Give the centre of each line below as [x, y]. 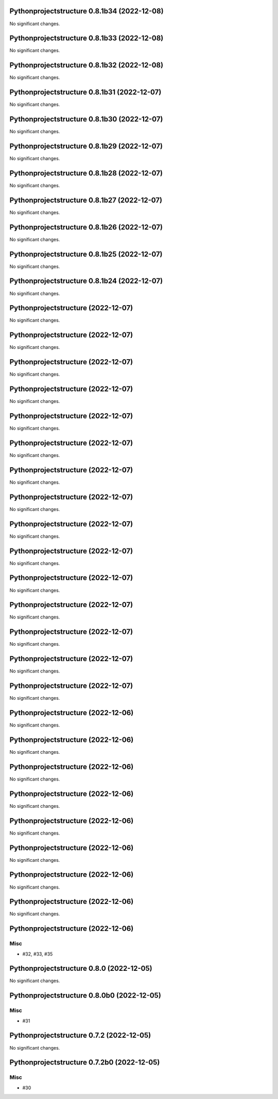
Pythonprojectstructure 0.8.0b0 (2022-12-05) [85, 996]
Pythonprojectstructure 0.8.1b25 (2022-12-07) [86, 254]
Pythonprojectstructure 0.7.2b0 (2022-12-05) [85, 1062]
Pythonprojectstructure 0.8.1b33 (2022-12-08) [86, 38]
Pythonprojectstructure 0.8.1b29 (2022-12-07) [86, 146]
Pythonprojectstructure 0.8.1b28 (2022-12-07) [86, 173]
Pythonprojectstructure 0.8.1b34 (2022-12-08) [87, 11]
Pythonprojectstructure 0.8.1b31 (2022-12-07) [85, 92]
